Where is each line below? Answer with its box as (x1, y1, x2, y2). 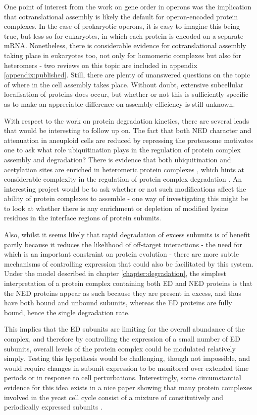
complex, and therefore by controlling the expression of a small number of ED (4, 334, 240, 344)
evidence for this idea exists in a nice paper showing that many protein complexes (4, 382, 253, 392)
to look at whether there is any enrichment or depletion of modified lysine (4, 203, 228, 213)
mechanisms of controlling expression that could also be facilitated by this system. (4, 258, 254, 269)
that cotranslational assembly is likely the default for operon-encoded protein (4, 11, 238, 21)
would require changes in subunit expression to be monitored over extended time (4, 362, 249, 373)
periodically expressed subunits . (4, 402, 103, 412)
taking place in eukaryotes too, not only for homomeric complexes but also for (4, 50, 242, 60)
